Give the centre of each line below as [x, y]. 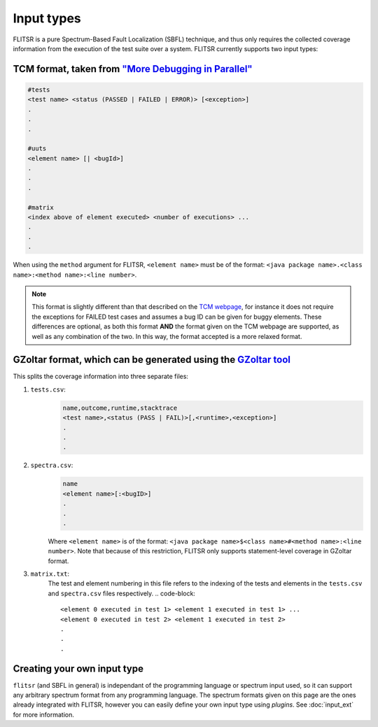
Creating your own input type [78, 669]
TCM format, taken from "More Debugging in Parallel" [133, 69]
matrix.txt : [50, 574]
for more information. [44, 714]
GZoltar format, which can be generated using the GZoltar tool [152, 360]
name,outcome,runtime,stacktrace [120, 408]
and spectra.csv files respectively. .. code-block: [122, 593]
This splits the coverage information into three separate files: [101, 376]
